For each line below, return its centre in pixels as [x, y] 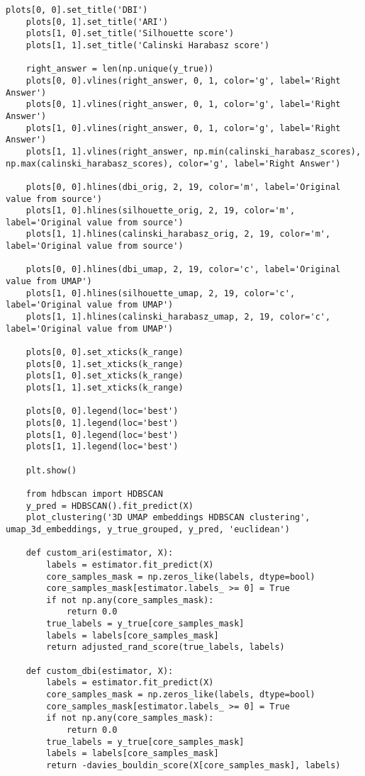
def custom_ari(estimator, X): [100, 553]
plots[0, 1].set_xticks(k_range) [105, 364]
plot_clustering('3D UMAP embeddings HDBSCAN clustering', [168, 518]
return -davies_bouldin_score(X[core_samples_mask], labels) [193, 765]
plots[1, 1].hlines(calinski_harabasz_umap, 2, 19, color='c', [178, 317]
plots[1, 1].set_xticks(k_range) [105, 388]
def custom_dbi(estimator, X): [100, 671]
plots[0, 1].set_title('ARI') [97, 22]
